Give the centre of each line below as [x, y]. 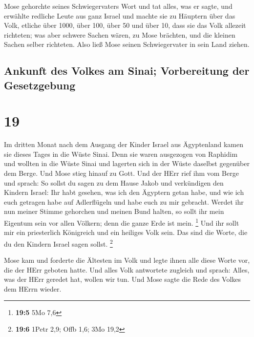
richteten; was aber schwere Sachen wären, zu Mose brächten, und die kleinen [120, 34]
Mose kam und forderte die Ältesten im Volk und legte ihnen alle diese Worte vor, [127, 260]
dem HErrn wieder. [33, 288]
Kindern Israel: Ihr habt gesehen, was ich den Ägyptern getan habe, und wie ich [124, 192]
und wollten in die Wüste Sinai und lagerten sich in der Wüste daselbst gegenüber [127, 163]
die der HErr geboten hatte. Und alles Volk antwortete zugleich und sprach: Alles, [127, 269]
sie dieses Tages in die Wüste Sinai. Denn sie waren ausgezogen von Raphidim [121, 154]
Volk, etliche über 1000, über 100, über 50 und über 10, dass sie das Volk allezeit [125, 25]
